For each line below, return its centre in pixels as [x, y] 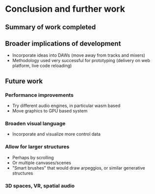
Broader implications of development [63, 43]
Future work [24, 81]
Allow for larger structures [37, 147]
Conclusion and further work [65, 9]
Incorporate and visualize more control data [56, 134]
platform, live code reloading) [42, 66]
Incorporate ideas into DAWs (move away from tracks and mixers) [79, 55]
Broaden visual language [35, 123]
